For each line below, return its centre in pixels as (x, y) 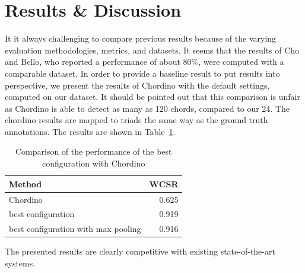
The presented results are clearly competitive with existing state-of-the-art (140, 251)
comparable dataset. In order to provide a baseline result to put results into (142, 73)
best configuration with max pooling (75, 229)
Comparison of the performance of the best (93, 151)
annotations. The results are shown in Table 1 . (90, 131)
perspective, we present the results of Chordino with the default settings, (137, 85)
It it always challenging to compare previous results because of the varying (141, 38)
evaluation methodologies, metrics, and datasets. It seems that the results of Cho (152, 50)
